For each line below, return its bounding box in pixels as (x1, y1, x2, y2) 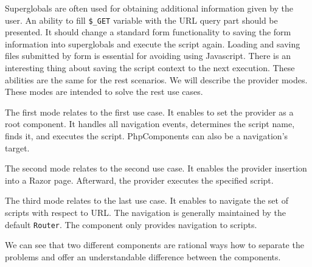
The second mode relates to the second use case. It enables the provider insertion (5, 162, 307, 175)
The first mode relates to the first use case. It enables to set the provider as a (5, 105, 294, 118)
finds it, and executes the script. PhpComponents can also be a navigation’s (5, 130, 288, 142)
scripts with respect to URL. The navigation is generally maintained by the (5, 206, 286, 218)
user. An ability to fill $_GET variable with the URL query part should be (5, 13, 278, 26)
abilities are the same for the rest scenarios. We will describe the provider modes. (5, 73, 308, 86)
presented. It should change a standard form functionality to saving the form (5, 26, 291, 38)
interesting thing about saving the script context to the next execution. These (5, 61, 295, 74)
